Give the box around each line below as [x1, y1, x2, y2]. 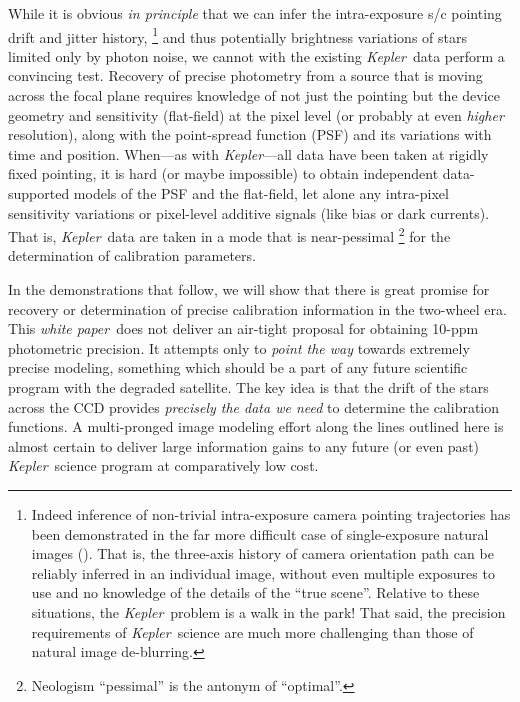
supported [8, 183, 70, 203]
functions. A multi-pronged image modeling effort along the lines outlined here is [8, 416, 504, 437]
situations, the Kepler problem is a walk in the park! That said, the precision [31, 601, 506, 622]
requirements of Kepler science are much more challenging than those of [31, 621, 474, 642]
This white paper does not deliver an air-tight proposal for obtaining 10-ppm [8, 318, 479, 339]
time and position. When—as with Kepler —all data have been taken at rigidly [8, 143, 489, 164]
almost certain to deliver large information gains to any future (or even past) [8, 435, 480, 456]
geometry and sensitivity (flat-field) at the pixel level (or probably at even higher [8, 104, 504, 125]
